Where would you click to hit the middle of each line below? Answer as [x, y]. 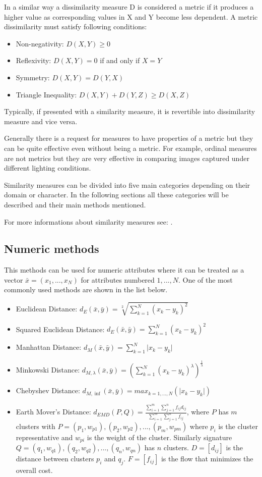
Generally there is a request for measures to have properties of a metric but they [129, 138]
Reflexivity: [34, 60]
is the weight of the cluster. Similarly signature [159, 437]
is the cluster [238, 426]
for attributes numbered [118, 279]
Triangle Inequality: [46, 94]
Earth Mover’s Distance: [53, 412]
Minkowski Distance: [48, 370]
